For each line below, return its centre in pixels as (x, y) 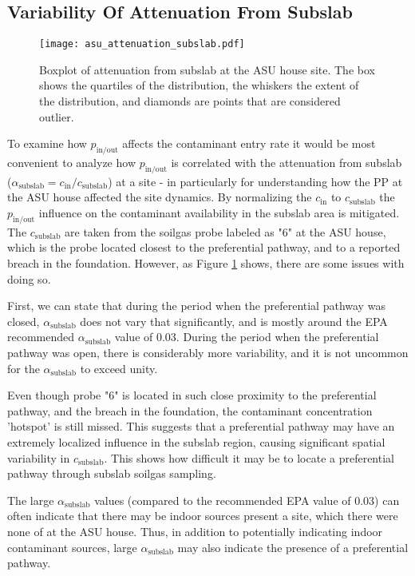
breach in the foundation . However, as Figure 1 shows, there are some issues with (206, 263)
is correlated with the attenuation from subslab (287, 163)
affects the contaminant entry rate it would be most (249, 143)
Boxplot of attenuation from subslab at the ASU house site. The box (207, 69)
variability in (39, 457)
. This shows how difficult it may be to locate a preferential (249, 457)
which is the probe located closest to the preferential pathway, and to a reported (204, 247)
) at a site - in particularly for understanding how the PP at (255, 181)
